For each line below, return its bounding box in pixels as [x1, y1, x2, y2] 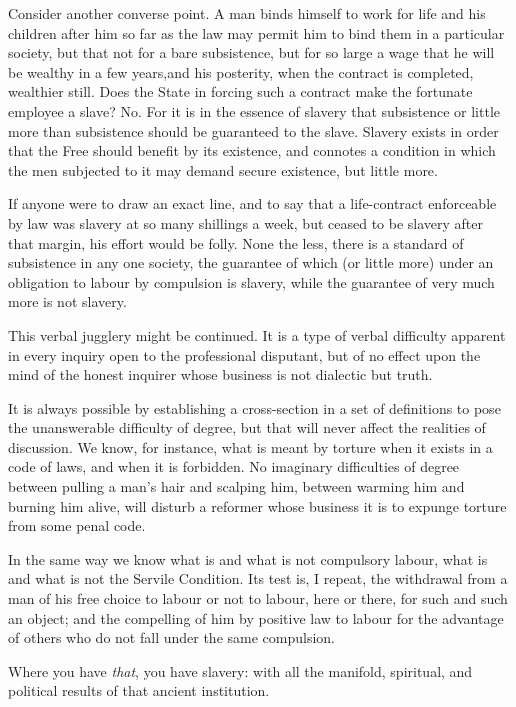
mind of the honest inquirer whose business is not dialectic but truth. [8, 364, 433, 385]
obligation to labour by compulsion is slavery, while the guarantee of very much [8, 271, 495, 292]
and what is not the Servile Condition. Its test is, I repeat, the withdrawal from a [8, 568, 508, 589]
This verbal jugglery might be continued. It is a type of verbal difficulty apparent [8, 324, 506, 345]
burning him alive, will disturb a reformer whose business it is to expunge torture [8, 495, 507, 516]
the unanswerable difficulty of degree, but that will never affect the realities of [8, 417, 486, 438]
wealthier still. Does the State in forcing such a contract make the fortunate [8, 81, 473, 102]
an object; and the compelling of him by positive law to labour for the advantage [8, 607, 504, 628]
